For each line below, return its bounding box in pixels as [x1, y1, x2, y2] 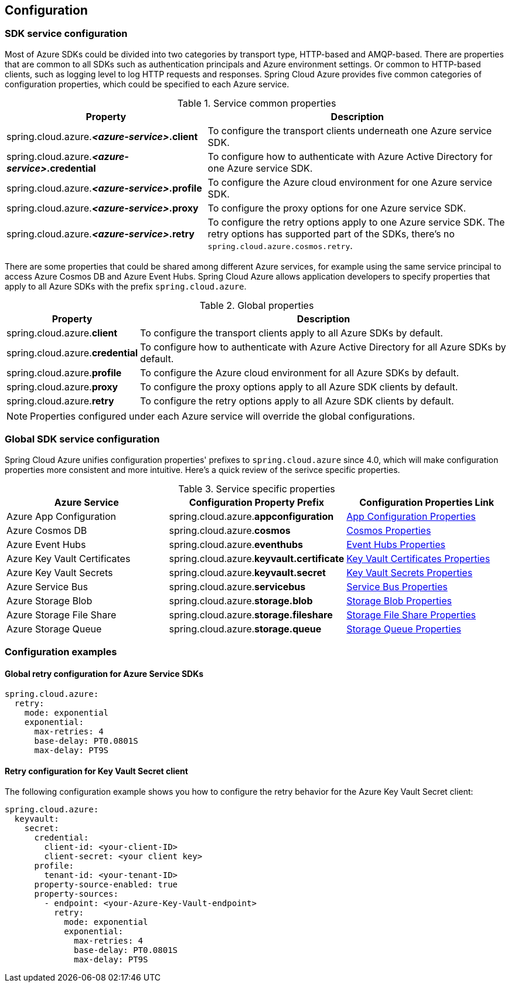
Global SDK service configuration [5, 433, 160, 445]
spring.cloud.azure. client [6, 326, 118, 339]
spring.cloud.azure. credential [6, 346, 138, 359]
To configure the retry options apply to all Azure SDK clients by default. [140, 394, 454, 407]
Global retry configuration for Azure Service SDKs [5, 668, 204, 679]
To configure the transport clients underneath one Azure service [207, 124, 492, 137]
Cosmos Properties [346, 524, 431, 536]
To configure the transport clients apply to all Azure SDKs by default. [140, 326, 443, 339]
